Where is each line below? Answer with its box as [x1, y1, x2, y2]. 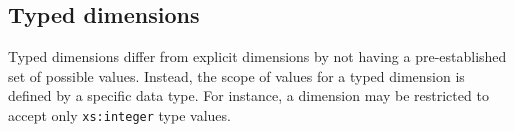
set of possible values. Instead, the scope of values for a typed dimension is [8, 65, 465, 86]
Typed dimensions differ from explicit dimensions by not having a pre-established [8, 46, 507, 67]
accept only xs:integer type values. [8, 104, 231, 125]
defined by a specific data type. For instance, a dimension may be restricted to [8, 85, 489, 106]
